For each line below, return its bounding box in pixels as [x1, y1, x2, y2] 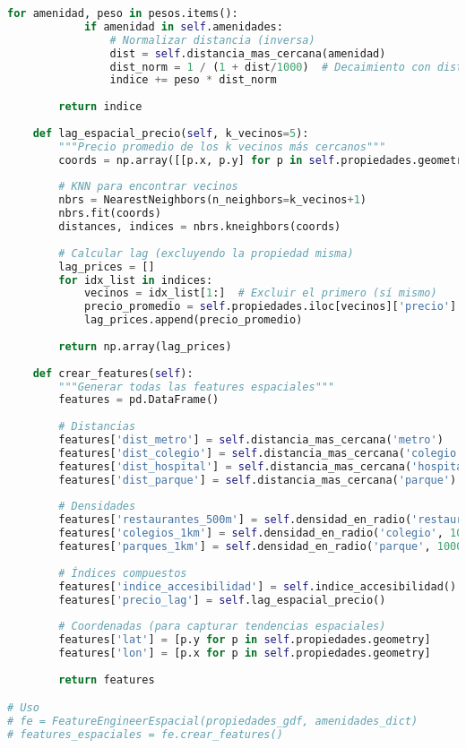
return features [58, 673, 155, 686]
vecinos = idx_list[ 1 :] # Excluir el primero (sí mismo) [83, 287, 437, 300]
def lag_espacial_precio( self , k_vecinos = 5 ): [32, 126, 309, 140]
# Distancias [58, 420, 136, 434]
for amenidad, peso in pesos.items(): [7, 7, 238, 20]
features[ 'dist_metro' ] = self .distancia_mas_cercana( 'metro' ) [58, 434, 444, 446]
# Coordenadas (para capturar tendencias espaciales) [58, 620, 386, 633]
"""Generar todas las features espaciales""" [58, 380, 335, 393]
